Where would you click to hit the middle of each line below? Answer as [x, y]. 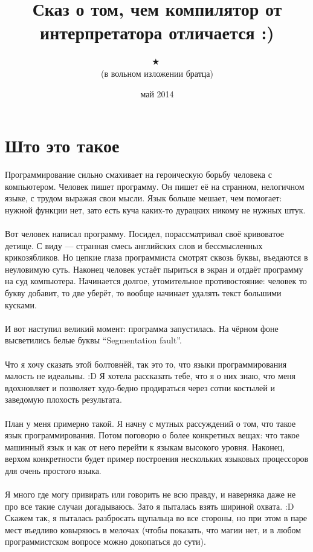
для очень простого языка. [53, 470]
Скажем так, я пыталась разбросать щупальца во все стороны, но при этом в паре [156, 518]
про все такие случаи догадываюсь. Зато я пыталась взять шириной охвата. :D [150, 506]
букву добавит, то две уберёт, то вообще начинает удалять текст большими [143, 292]
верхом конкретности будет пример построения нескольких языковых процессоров [157, 459]
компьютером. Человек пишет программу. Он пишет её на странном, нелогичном [155, 186]
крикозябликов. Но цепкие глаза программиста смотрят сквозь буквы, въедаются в [156, 257]
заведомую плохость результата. [63, 399]
